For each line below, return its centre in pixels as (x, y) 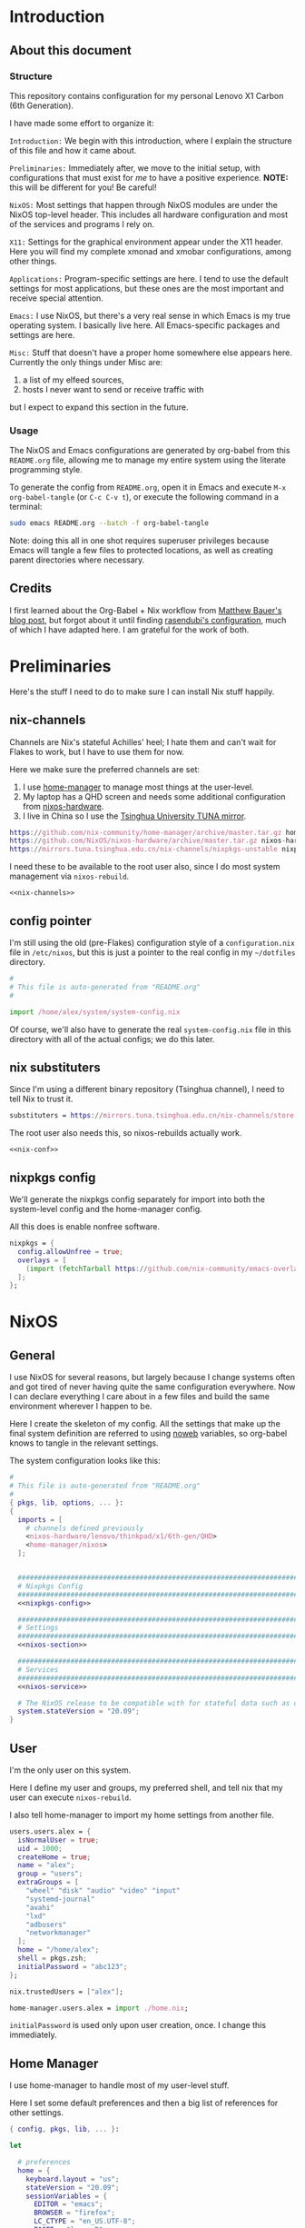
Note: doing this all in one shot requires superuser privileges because (139, 541)
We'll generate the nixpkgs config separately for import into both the (138, 1199)
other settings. (37, 2113)
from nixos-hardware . (63, 806)
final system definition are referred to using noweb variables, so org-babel (148, 1434)
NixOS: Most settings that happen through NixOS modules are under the (144, 204)
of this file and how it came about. (73, 150)
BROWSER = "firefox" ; (74, 2213)
